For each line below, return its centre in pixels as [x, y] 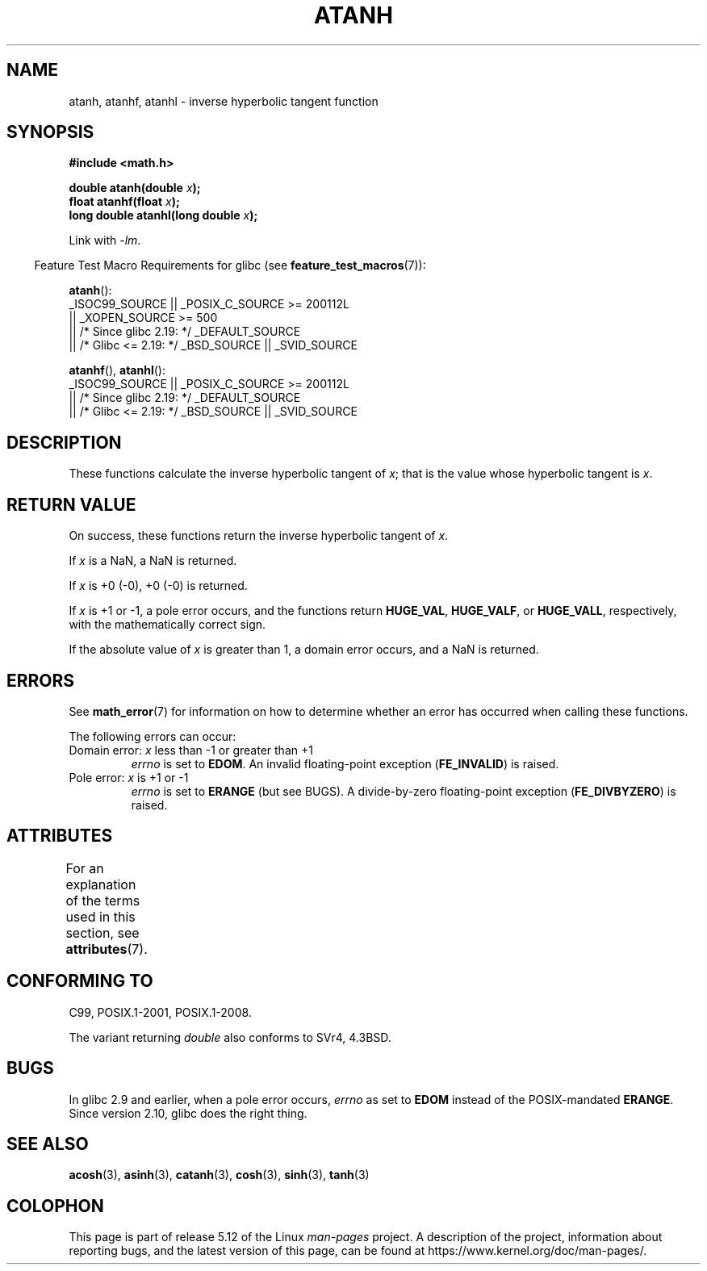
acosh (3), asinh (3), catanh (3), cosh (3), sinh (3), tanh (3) [219, 1175]
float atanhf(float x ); [124, 202]
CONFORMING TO [80, 981]
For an [85, 868]
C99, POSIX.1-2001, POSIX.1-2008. [160, 1012]
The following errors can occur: [153, 736]
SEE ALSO [48, 1143]
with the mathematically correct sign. [167, 625]
